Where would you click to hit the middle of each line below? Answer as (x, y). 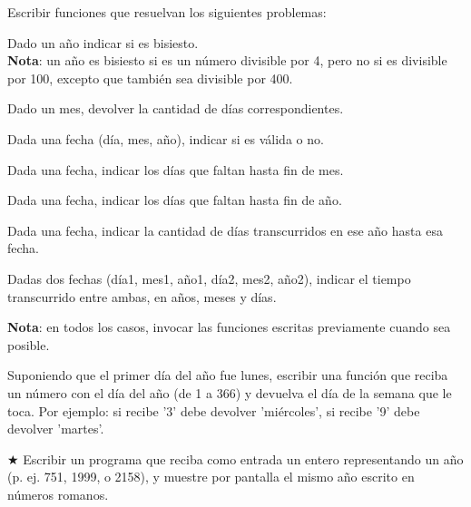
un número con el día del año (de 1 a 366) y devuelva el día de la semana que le (230, 392)
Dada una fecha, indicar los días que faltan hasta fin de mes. (176, 169)
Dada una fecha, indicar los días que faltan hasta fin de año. (175, 200)
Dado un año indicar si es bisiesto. (103, 42)
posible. (29, 344)
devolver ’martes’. (56, 429)
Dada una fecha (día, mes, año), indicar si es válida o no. (166, 138)
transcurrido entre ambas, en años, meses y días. (142, 296)
